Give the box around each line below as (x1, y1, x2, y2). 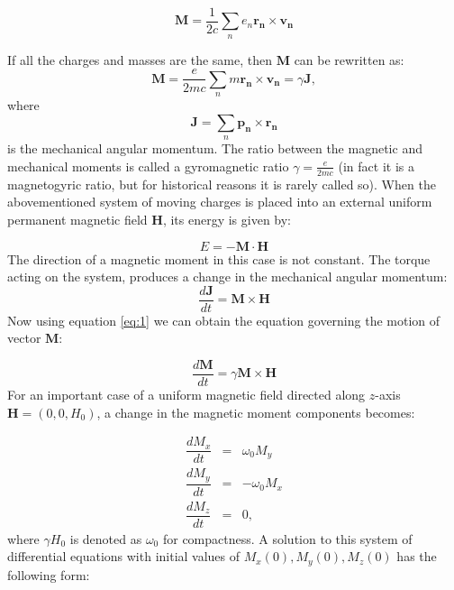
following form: (7, 565, 90, 584)
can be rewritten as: (294, 50, 404, 69)
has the (396, 547, 437, 566)
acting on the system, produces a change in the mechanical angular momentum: (7, 267, 448, 286)
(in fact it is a (338, 156, 414, 175)
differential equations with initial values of (7, 547, 241, 566)
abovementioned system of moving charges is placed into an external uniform (7, 192, 432, 211)
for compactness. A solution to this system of (162, 529, 413, 548)
